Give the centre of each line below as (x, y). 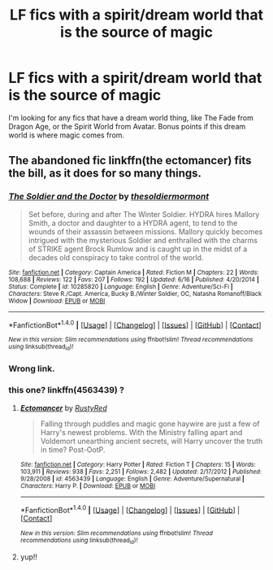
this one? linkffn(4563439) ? (66, 390)
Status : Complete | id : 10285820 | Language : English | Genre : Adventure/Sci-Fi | (121, 286)
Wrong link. (32, 368)
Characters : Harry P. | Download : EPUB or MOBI (88, 485)
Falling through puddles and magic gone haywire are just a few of (150, 424)
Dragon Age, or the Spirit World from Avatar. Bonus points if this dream (127, 126)
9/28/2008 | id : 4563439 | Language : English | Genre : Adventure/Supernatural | (132, 479)
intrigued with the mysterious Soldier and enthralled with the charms (143, 240)
